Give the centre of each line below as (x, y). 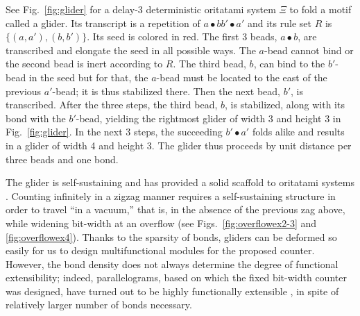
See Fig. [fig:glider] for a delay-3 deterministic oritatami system (141, 9)
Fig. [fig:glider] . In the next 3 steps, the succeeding (114, 132)
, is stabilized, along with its (285, 105)
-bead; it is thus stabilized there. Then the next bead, (166, 91)
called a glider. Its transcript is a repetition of (103, 23)
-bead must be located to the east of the (242, 77)
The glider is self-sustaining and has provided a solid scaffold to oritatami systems (180, 182)
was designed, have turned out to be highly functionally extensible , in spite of (172, 291)
